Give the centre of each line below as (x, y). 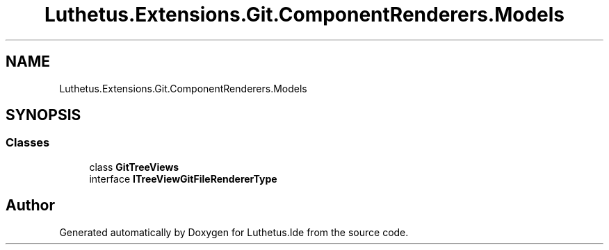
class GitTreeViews (134, 167)
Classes (28, 143)
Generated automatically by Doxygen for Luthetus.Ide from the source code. (234, 232)
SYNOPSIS (43, 115)
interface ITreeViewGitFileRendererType (183, 178)
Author (30, 206)
